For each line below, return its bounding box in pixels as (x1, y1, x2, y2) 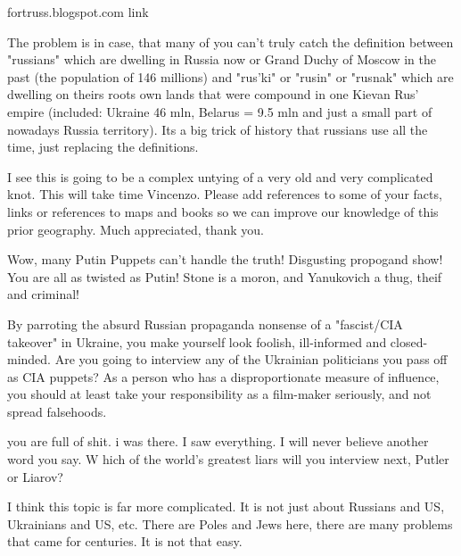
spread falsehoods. (7, 402, 107, 420)
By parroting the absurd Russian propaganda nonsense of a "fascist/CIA (7, 314, 403, 333)
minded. (7, 350, 52, 369)
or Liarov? (7, 467, 63, 485)
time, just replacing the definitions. (7, 137, 199, 156)
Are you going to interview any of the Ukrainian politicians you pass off (54, 350, 448, 369)
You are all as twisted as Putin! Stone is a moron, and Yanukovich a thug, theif (7, 267, 442, 286)
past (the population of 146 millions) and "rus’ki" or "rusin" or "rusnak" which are (7, 67, 454, 86)
